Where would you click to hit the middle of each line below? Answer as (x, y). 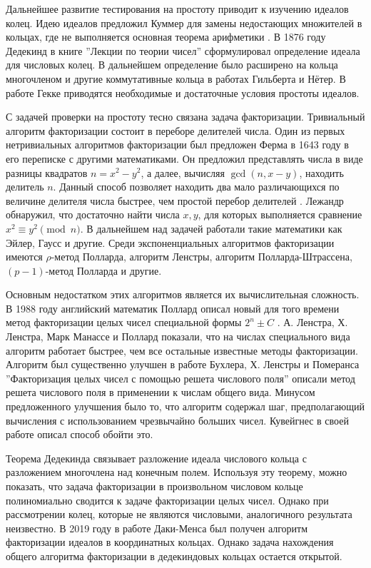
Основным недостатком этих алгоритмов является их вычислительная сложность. (183, 294)
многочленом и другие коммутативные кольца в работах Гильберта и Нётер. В (176, 78)
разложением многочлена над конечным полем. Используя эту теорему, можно (177, 472)
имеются (24, 257)
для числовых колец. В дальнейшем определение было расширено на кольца (172, 65)
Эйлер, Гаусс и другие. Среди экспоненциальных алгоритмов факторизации (170, 242)
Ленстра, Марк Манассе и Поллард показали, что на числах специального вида (178, 336)
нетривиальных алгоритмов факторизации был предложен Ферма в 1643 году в (177, 144)
